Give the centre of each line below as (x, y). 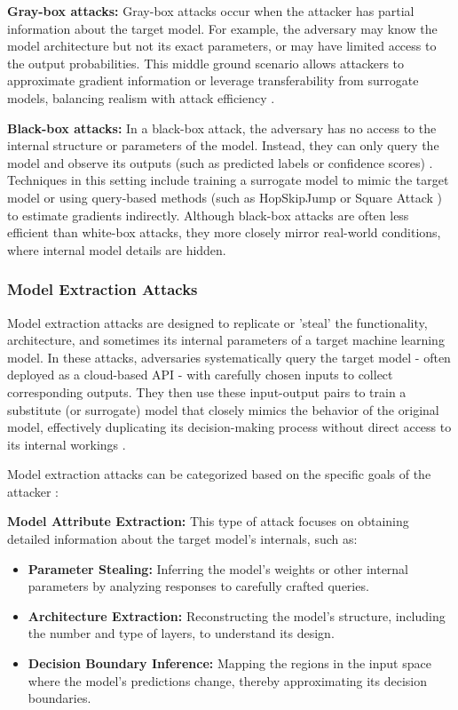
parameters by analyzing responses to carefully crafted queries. (198, 586)
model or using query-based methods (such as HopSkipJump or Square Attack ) (225, 197)
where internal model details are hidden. (117, 249)
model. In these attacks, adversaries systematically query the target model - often (229, 357)
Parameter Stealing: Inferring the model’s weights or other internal (218, 568)
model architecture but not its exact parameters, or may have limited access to (222, 46)
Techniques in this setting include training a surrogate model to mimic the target (228, 180)
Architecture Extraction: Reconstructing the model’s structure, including (237, 615)
